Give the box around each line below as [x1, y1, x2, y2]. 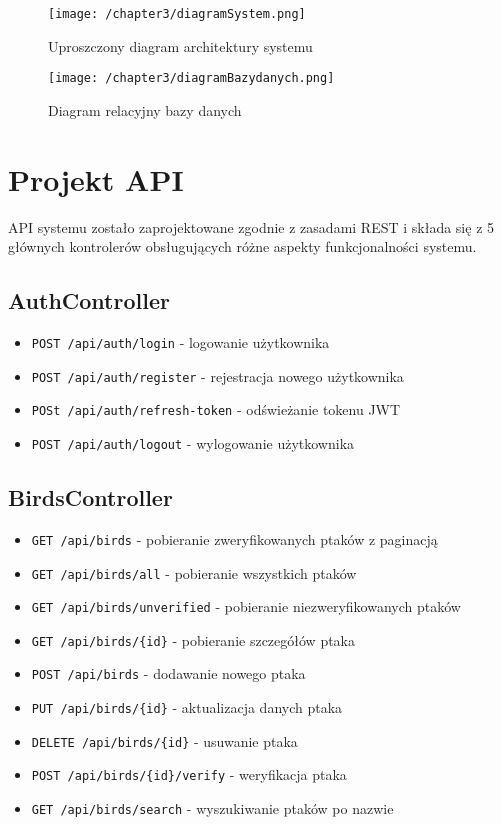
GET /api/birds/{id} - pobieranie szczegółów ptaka [31, 629, 356, 650]
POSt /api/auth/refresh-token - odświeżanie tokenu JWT [31, 399, 401, 420]
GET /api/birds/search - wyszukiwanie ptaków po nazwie [31, 798, 394, 819]
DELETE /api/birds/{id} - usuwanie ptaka [31, 730, 298, 751]
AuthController [8, 285, 170, 316]
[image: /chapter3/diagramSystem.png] [48, 7, 306, 21]
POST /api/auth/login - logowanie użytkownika [31, 332, 330, 353]
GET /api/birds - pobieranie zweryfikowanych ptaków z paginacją [31, 528, 438, 549]
